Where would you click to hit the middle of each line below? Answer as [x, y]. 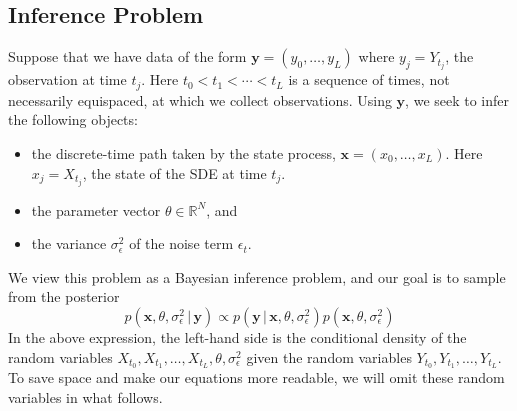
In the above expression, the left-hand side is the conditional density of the [237, 337]
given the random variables [329, 356]
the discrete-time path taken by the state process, [183, 152]
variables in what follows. [85, 397]
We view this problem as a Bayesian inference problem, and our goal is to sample [257, 276]
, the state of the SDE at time [174, 172]
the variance [69, 243]
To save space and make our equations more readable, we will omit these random [256, 377]
